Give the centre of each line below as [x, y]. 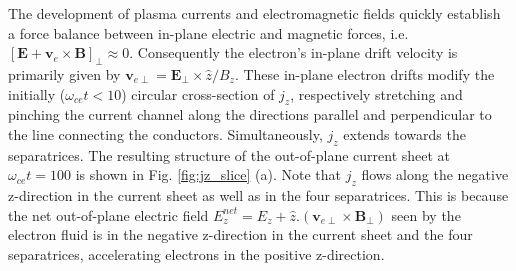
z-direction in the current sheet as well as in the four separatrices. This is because [258, 195]
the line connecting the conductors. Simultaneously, [165, 133]
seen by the [426, 214]
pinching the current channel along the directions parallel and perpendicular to [250, 114]
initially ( [37, 93]
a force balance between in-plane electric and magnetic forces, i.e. [208, 32]
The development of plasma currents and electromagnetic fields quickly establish [254, 13]
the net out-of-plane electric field [108, 214]
